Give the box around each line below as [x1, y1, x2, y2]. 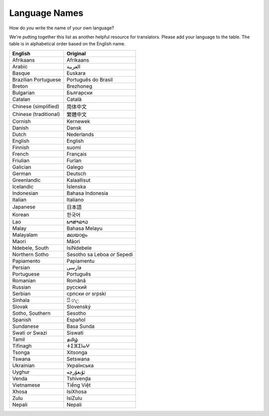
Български [66, 89, 93, 96]
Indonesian [12, 190, 38, 197]
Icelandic [12, 183, 34, 190]
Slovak [12, 303, 28, 310]
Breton [12, 83, 28, 90]
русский [66, 284, 87, 291]
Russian [12, 284, 31, 291]
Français [66, 150, 87, 157]
